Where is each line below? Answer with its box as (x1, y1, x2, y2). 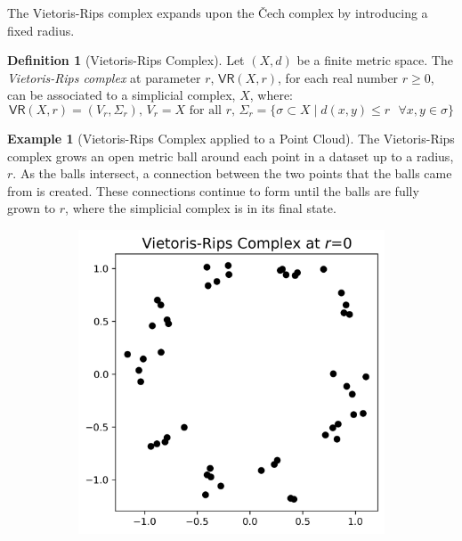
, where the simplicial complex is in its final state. (65, 199, 336, 217)
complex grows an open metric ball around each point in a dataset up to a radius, (7, 146, 454, 165)
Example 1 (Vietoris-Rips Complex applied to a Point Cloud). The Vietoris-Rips (7, 128, 455, 147)
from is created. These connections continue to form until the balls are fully (7, 181, 419, 200)
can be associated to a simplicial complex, (7, 86, 236, 104)
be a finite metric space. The (296, 51, 453, 70)
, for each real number (278, 68, 399, 86)
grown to (7, 199, 56, 217)
